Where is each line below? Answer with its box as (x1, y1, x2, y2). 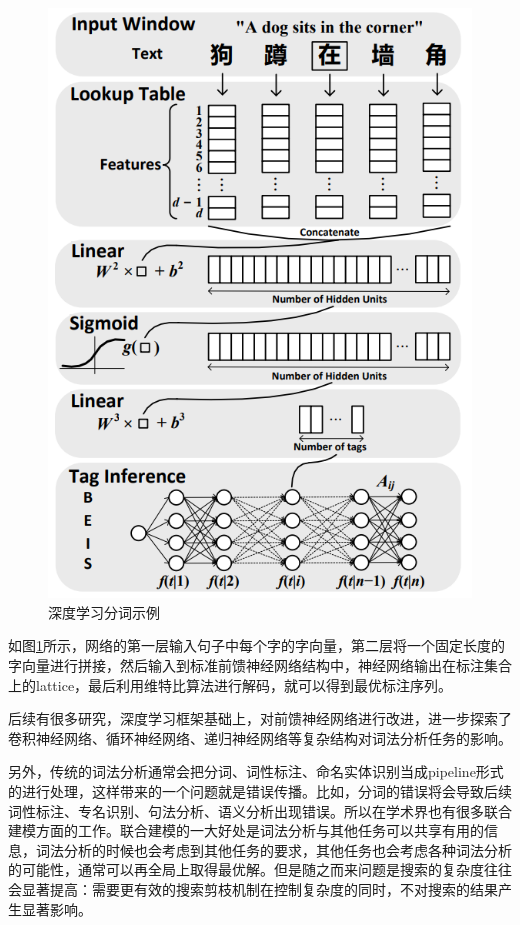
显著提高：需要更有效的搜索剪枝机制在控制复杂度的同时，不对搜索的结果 (21, 878, 498, 899)
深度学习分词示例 (48, 601, 160, 622)
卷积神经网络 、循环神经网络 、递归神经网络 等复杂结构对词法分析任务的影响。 (8, 727, 512, 748)
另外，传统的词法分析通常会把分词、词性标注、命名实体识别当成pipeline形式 (8, 761, 504, 782)
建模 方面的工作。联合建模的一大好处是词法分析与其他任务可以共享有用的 (8, 820, 484, 841)
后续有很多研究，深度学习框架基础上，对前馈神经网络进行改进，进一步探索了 (8, 708, 512, 729)
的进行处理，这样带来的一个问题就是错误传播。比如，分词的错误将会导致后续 (8, 780, 512, 801)
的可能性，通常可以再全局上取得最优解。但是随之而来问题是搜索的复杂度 (8, 859, 484, 880)
